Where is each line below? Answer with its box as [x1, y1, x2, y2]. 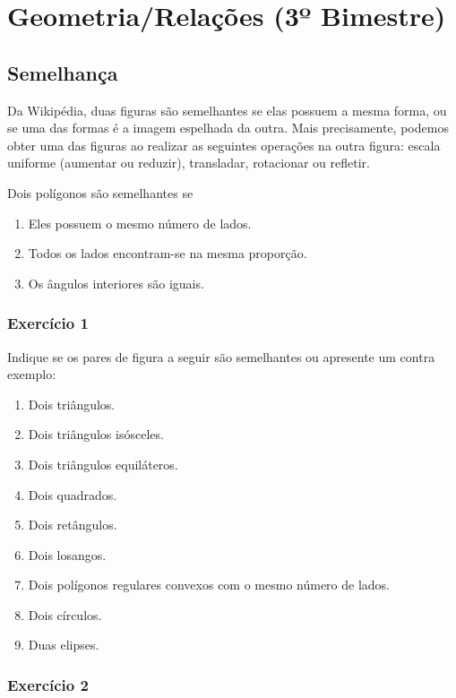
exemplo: [7, 365, 56, 383]
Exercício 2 [7, 674, 89, 695]
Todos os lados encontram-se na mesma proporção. [28, 244, 307, 263]
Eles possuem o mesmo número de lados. [28, 213, 252, 232]
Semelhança [7, 58, 118, 86]
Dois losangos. [28, 545, 107, 564]
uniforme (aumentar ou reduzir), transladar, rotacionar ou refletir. [7, 153, 370, 172]
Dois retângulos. [28, 515, 117, 534]
